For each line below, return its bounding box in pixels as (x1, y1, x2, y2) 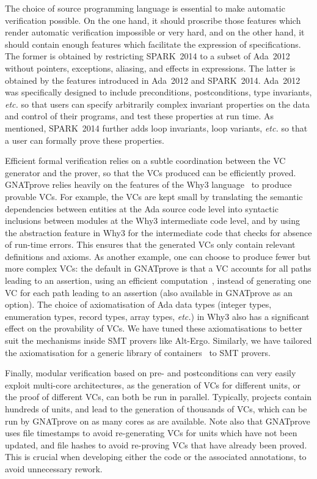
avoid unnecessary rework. (5, 462, 103, 475)
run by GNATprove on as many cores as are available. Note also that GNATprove (5, 414, 310, 427)
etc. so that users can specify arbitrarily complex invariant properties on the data (5, 97, 310, 110)
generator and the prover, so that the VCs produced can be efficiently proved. (5, 166, 296, 179)
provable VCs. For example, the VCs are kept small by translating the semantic (5, 190, 303, 202)
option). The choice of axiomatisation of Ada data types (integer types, (5, 298, 272, 311)
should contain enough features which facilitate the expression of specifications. (5, 37, 301, 50)
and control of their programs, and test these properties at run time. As (5, 110, 274, 122)
